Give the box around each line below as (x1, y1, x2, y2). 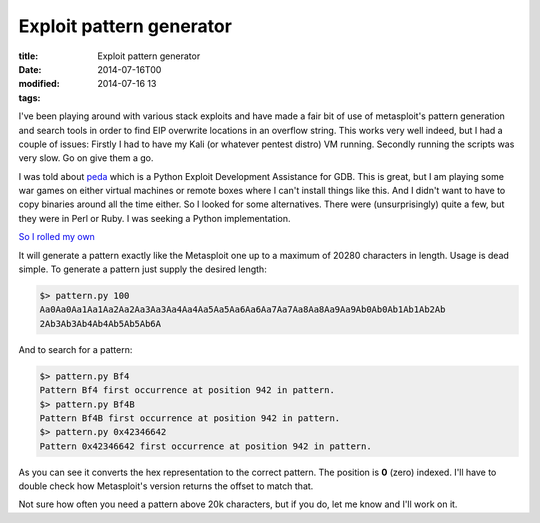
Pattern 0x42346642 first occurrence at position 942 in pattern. (39, 440, 372, 452)
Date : (18, 63, 42, 75)
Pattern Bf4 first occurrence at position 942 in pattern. (39, 385, 335, 396)
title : (18, 50, 39, 62)
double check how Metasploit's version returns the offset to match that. (18, 480, 314, 492)
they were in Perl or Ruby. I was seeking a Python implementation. (18, 212, 291, 224)
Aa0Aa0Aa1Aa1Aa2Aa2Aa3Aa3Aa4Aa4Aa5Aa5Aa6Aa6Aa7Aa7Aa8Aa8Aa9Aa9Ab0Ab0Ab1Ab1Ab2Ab (39, 304, 446, 315)
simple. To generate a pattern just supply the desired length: (18, 263, 267, 275)
